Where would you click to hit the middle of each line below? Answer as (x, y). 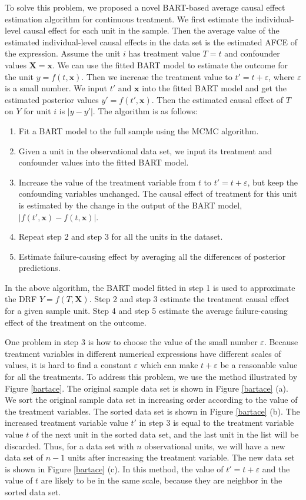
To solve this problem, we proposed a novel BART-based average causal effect (145, 7)
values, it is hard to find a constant (68, 365)
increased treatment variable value (66, 423)
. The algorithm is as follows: (145, 111)
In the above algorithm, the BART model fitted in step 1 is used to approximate (150, 287)
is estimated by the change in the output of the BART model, (130, 205)
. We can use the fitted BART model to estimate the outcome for (170, 64)
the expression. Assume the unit (63, 53)
